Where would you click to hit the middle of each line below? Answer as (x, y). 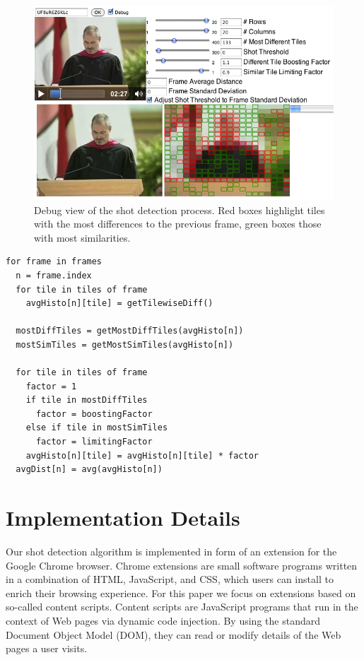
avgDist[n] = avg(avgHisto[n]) (89, 470)
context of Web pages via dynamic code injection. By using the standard (163, 620)
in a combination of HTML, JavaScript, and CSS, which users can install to (170, 579)
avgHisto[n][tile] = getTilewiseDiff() (119, 304)
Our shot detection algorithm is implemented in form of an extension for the (171, 551)
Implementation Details (123, 518)
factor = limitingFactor (94, 442)
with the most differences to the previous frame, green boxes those (178, 224)
